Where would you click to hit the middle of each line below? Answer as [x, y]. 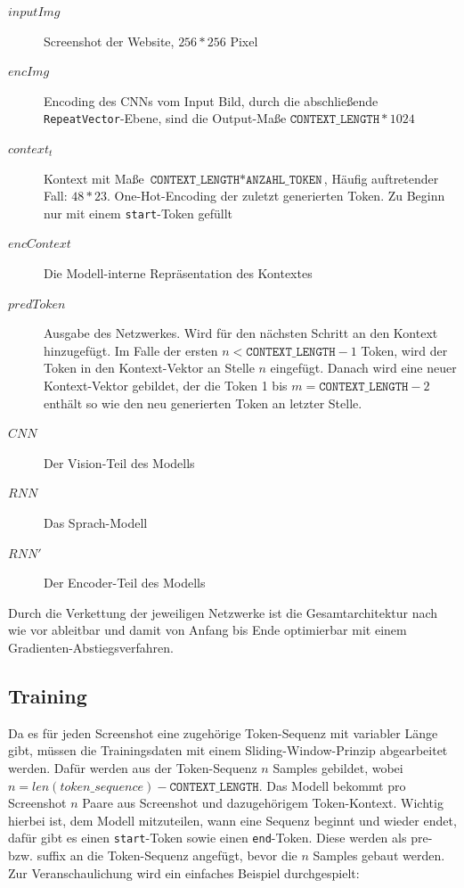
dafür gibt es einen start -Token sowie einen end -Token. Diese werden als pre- [220, 838]
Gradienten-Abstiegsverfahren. [91, 647]
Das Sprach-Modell [96, 522]
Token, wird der [404, 350]
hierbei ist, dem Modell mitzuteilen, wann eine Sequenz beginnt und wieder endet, [232, 820]
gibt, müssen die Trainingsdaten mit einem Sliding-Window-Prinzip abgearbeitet [228, 750]
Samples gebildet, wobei [338, 767]
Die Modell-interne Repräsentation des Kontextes [178, 273]
